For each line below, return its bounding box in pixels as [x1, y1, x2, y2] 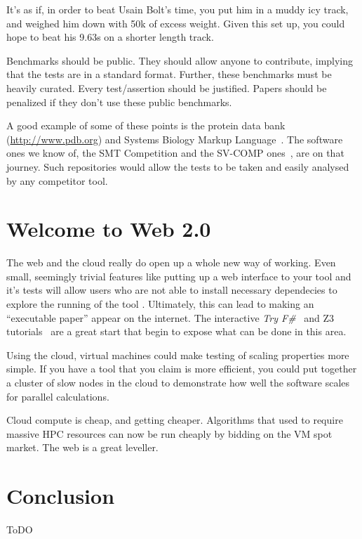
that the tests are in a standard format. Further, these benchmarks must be [6, 67, 332, 82]
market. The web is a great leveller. [6, 440, 159, 455]
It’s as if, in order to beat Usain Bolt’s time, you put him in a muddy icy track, [6, 2, 349, 16]
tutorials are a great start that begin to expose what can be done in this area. [6, 324, 347, 339]
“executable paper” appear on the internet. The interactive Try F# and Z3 [6, 310, 335, 325]
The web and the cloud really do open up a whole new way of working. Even [6, 255, 336, 270]
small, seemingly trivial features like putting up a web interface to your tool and [6, 268, 351, 283]
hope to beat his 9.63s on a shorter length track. [6, 30, 214, 44]
